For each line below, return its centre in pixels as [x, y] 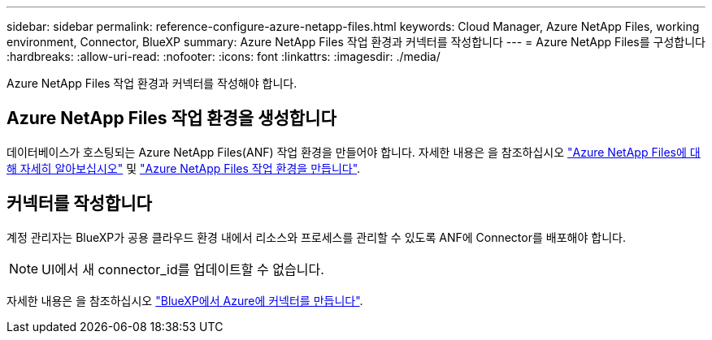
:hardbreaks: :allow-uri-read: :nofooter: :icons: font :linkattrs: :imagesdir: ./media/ [224, 56]
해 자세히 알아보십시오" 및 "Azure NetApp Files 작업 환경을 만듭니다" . [184, 168]
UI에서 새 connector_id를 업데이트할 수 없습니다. [183, 269]
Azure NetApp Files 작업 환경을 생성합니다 [171, 118]
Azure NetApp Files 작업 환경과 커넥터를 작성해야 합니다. [152, 83]
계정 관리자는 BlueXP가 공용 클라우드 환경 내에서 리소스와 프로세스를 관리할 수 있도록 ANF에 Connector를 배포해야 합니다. [316, 237]
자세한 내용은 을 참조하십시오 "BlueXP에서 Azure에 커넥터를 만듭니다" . [185, 300]
